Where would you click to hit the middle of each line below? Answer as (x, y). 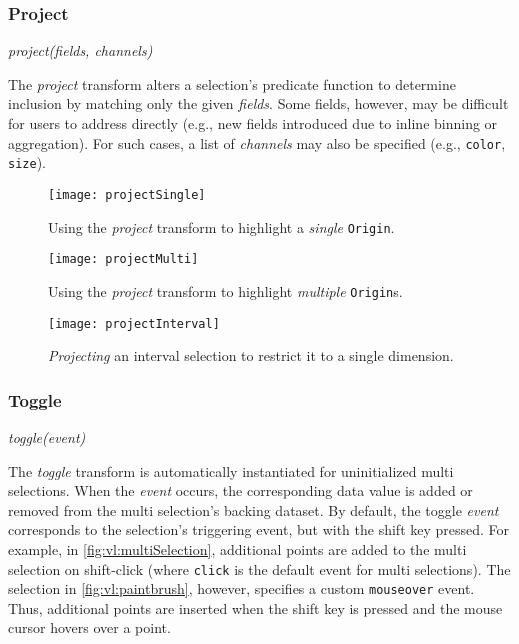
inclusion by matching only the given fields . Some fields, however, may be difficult (258, 103)
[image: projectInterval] (134, 323)
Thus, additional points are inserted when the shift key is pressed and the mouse (255, 607)
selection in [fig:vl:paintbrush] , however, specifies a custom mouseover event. (241, 588)
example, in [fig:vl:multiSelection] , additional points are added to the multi (237, 548)
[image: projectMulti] (123, 259)
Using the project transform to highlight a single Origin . (221, 226)
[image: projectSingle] (127, 194)
